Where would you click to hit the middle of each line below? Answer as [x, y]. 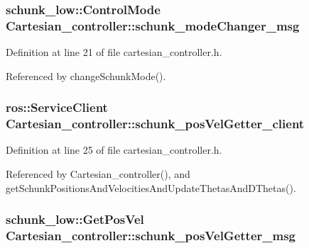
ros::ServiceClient [57, 107]
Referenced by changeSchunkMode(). [86, 75]
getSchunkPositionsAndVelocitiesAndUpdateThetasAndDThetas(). [151, 187]
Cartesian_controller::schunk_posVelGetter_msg [151, 236]
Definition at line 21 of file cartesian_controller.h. [114, 52]
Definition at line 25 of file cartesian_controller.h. [114, 150]
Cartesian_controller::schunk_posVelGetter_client [155, 124]
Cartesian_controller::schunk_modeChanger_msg [153, 25]
